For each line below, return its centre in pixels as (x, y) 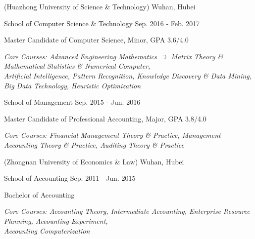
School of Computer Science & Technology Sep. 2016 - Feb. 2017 (102, 23)
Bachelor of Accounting (39, 194)
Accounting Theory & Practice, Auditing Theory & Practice (94, 144)
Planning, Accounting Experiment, (56, 220)
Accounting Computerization (47, 230)
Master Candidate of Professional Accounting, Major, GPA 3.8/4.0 (105, 118)
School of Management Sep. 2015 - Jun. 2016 (72, 102)
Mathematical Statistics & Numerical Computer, (77, 66)
